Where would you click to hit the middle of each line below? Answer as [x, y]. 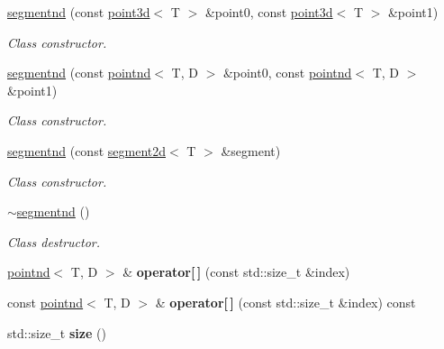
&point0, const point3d [269, 12]
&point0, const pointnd [287, 73]
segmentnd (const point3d [79, 12]
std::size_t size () [57, 332]
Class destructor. [54, 241]
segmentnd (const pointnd [79, 73]
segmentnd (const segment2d [86, 150]
